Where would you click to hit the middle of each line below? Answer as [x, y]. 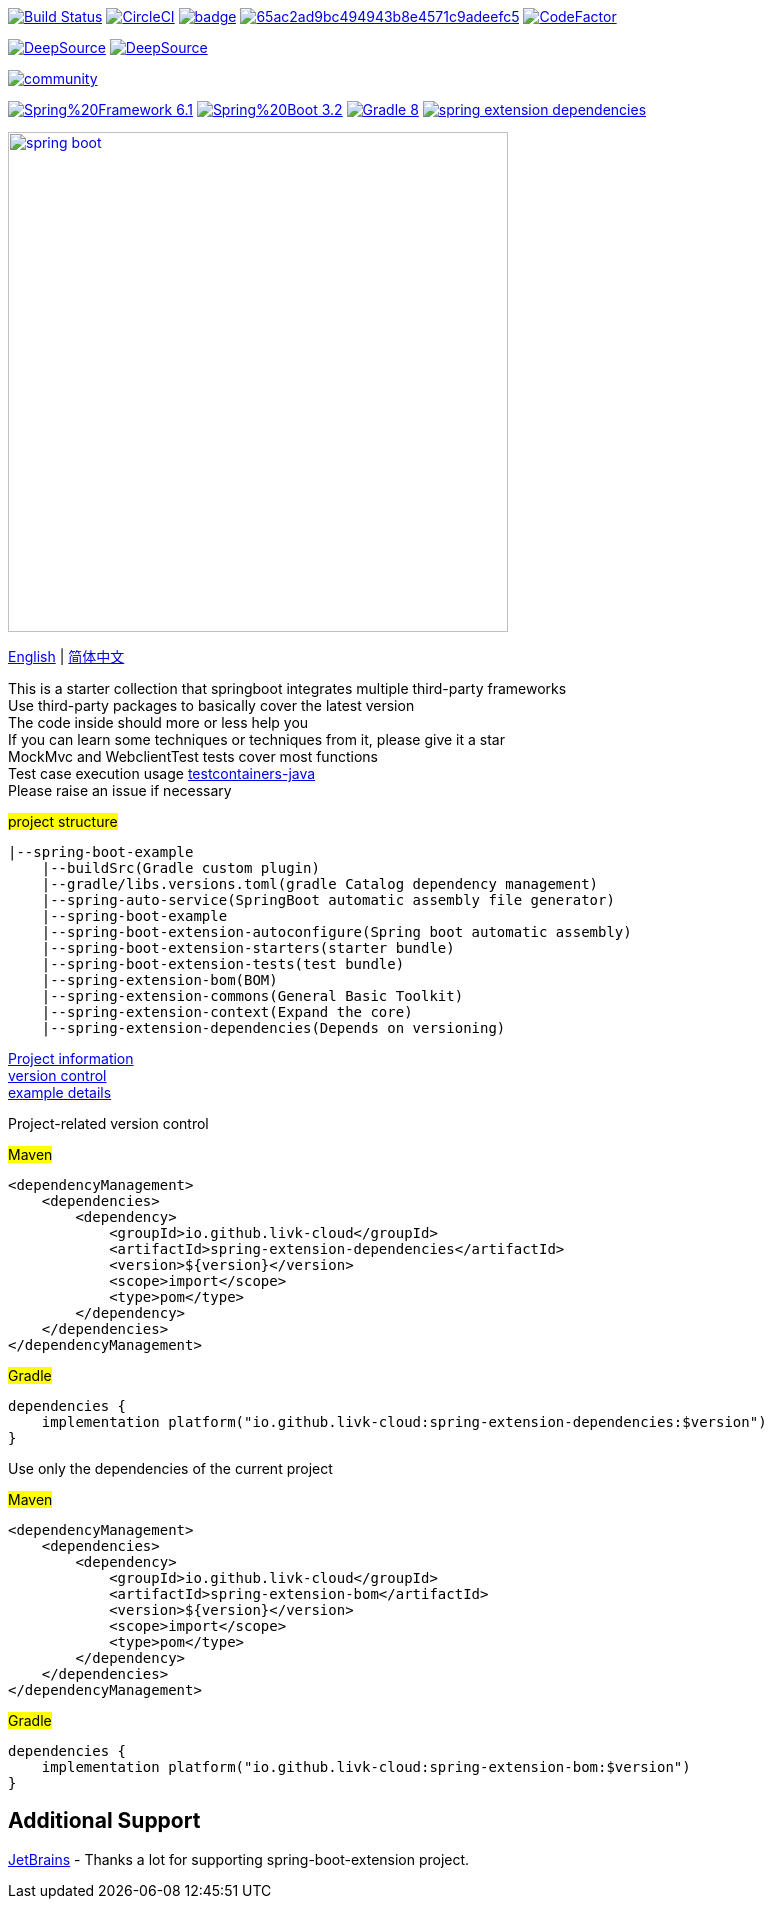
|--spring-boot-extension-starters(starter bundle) [248, 948]
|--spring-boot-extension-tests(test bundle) [223, 964]
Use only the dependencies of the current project [170, 1468]
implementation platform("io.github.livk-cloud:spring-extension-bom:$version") [366, 1767]
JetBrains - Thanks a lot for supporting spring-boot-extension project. [239, 1859]
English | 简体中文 [66, 656]
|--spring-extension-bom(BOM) [159, 980]
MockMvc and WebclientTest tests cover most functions [193, 756]
